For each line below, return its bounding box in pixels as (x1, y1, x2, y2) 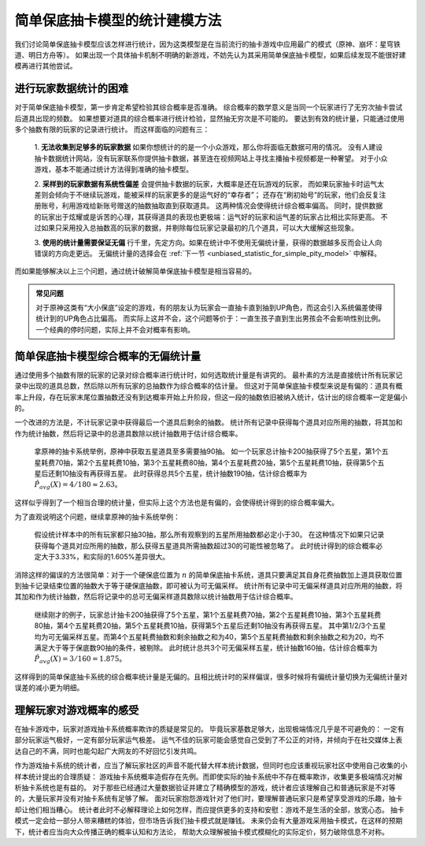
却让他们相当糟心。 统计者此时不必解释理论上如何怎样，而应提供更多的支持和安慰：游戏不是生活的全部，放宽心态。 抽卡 (14, 804, 405, 814)
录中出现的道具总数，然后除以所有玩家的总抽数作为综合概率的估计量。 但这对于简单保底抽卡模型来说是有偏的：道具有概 (14, 381, 403, 391)
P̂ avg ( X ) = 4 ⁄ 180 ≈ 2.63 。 (34, 480, 122, 492)
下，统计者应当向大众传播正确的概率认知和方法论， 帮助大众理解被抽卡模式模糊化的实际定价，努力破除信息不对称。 (14, 827, 389, 837)
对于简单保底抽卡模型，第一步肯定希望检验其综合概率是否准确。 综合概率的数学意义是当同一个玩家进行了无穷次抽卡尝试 (14, 102, 403, 112)
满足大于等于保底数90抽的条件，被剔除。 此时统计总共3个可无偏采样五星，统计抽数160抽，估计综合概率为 (34, 643, 378, 652)
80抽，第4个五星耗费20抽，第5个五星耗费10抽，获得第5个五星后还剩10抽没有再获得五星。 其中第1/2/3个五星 (34, 621, 386, 630)
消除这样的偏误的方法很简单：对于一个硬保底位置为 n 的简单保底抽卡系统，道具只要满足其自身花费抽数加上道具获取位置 (14, 570, 403, 579)
